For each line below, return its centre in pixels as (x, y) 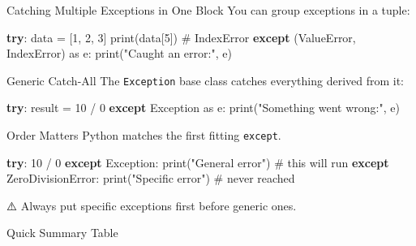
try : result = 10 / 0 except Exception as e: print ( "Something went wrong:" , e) (203, 108)
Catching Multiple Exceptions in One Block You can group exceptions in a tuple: (208, 10)
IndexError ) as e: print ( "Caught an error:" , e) (119, 53)
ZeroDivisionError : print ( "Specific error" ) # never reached (151, 178)
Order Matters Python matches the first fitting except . (144, 135)
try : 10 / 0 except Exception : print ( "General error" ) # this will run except (198, 162)
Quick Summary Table (62, 233)
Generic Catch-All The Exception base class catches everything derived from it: (206, 80)
